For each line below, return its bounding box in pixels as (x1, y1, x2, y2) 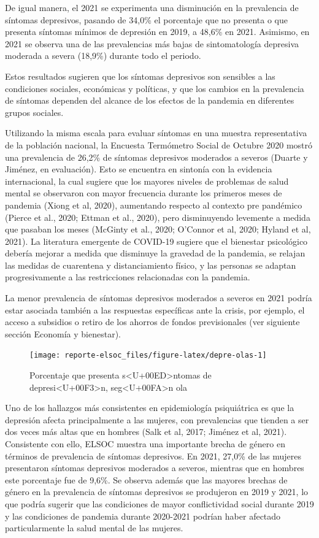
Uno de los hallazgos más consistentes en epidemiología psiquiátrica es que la (5, 401, 294, 414)
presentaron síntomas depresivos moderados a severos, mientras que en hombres (5, 461, 304, 474)
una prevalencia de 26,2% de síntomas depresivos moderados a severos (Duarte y (5, 150, 308, 163)
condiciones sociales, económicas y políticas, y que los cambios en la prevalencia (5, 82, 304, 94)
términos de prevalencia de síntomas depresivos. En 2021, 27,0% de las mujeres (5, 449, 302, 462)
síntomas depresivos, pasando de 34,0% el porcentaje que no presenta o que (5, 13, 288, 26)
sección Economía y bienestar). (5, 327, 121, 340)
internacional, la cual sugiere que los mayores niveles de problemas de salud (5, 174, 289, 187)
